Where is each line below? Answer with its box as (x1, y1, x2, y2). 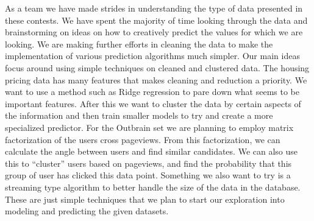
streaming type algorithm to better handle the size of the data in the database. (5, 180, 301, 193)
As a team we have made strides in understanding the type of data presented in (5, 2, 303, 14)
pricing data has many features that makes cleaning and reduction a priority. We (5, 73, 307, 86)
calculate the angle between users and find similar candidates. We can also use (5, 145, 298, 158)
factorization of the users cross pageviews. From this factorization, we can (5, 133, 280, 146)
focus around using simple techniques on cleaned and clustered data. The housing (5, 61, 310, 74)
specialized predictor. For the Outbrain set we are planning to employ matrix (5, 121, 294, 133)
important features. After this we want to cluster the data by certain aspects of (5, 97, 301, 110)
